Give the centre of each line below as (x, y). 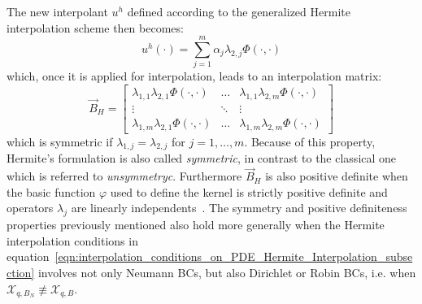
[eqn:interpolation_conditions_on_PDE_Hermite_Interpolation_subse (234, 256)
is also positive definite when (337, 176)
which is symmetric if (60, 141)
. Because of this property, (310, 141)
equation (28, 256)
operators (30, 208)
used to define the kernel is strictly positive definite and (249, 191)
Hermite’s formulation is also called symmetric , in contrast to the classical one (202, 158)
